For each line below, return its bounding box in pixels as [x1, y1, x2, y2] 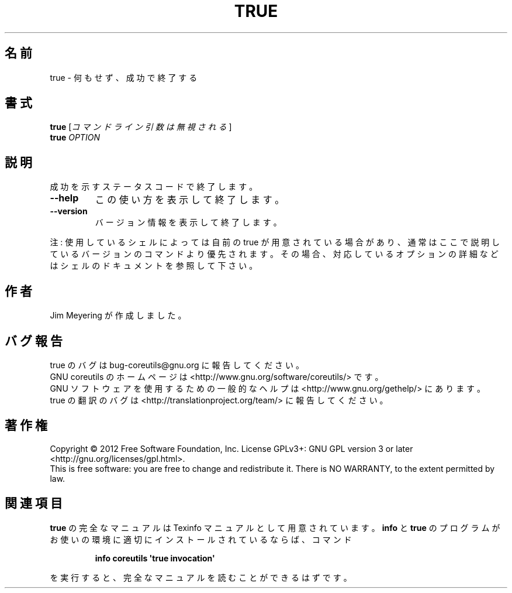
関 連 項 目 [5, 496, 63, 511]
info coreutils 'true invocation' [95, 553, 215, 563]
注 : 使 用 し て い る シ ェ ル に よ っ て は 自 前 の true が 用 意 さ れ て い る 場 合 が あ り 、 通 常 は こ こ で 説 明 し [50, 237, 500, 248]
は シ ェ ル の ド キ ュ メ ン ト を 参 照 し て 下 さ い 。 [50, 260, 258, 271]
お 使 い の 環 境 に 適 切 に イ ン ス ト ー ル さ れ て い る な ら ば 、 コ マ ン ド [50, 534, 352, 544]
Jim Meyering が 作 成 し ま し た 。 [50, 310, 186, 321]
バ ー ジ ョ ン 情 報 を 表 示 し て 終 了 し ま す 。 [95, 217, 282, 228]
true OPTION [50, 132, 100, 143]
